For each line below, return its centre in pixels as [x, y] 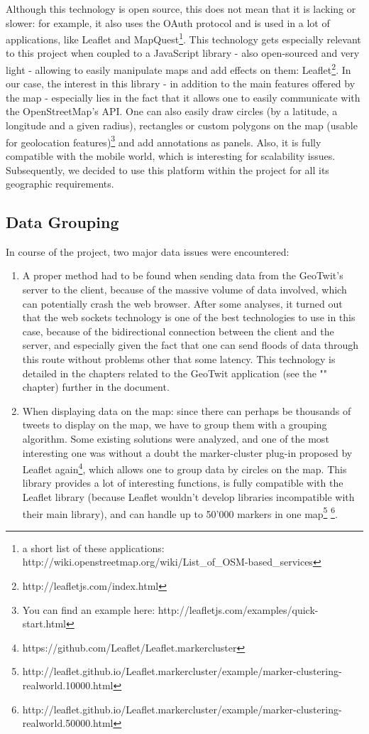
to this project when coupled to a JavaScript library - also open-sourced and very [183, 53]
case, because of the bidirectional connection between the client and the [178, 331]
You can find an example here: [89, 609]
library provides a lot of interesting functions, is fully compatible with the [183, 483]
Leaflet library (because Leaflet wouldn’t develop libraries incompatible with [188, 497]
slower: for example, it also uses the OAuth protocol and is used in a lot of [168, 22]
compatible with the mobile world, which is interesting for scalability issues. [171, 155]
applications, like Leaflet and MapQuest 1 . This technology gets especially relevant [183, 38]
